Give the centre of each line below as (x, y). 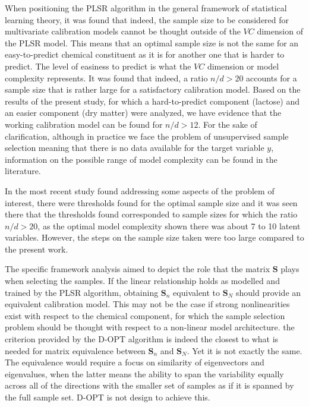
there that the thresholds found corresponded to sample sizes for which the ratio (151, 214)
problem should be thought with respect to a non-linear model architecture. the (150, 327)
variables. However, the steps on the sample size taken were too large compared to (154, 237)
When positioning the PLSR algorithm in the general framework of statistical (146, 8)
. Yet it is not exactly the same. (245, 350)
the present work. (37, 249)
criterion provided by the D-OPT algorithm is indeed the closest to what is (142, 339)
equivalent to (197, 292)
